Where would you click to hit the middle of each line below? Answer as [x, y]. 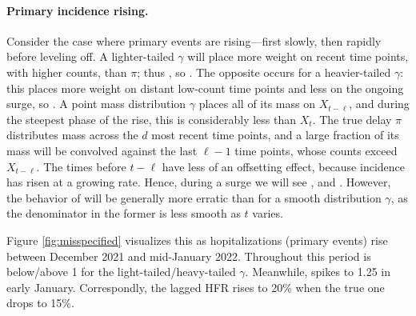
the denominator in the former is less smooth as [124, 213]
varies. [268, 213]
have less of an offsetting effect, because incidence [284, 166]
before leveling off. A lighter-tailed [90, 56]
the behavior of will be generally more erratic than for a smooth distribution [194, 197]
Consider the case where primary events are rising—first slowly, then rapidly [194, 40]
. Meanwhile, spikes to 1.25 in [318, 272]
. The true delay [352, 119]
